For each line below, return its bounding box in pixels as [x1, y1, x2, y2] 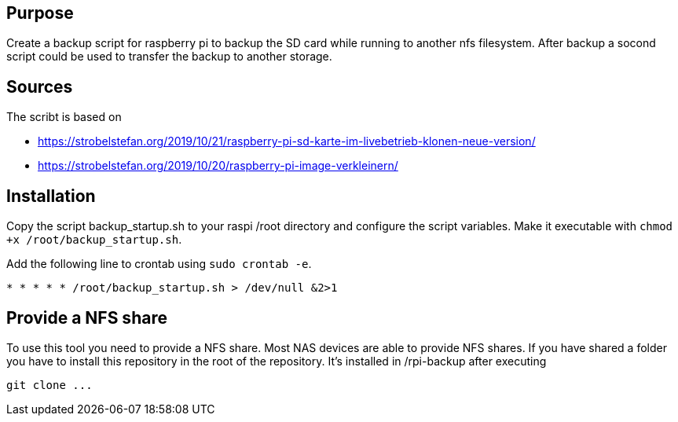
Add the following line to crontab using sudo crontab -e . [6, 257, 312, 271]
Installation [6, 185, 96, 206]
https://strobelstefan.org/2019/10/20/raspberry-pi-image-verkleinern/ [38, 159, 398, 173]
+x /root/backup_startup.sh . [6, 233, 182, 247]
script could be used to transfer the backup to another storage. [6, 50, 332, 64]
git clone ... [6, 378, 93, 391]
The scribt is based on [6, 110, 122, 124]
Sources [6, 76, 73, 97]
